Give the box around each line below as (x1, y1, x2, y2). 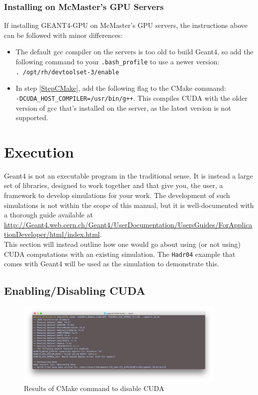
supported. (15, 112, 48, 123)
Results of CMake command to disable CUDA (24, 383, 165, 394)
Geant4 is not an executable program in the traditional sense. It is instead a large (4, 170, 253, 181)
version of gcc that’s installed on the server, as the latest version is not (15, 102, 231, 113)
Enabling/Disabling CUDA (4, 283, 146, 298)
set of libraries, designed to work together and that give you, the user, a (4, 180, 223, 191)
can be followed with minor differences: (4, 29, 123, 40)
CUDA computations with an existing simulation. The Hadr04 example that (4, 248, 236, 259)
